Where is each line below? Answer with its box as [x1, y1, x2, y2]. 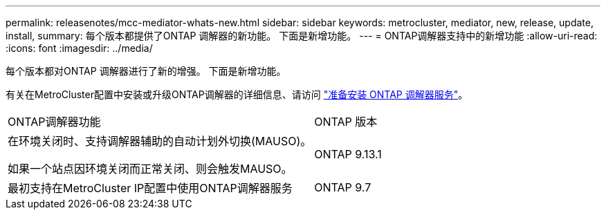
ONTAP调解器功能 [8, 115, 101, 129]
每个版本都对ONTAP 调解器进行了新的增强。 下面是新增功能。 [6, 65, 286, 77]
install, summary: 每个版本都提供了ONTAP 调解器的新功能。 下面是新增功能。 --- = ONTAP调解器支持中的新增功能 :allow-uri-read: [6, 30, 598, 41]
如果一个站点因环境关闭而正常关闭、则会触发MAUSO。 [8, 162, 293, 176]
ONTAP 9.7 [314, 180, 371, 194]
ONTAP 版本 [314, 115, 378, 129]
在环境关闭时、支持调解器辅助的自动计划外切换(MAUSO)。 [8, 134, 312, 148]
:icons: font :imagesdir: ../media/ [6, 42, 153, 54]
